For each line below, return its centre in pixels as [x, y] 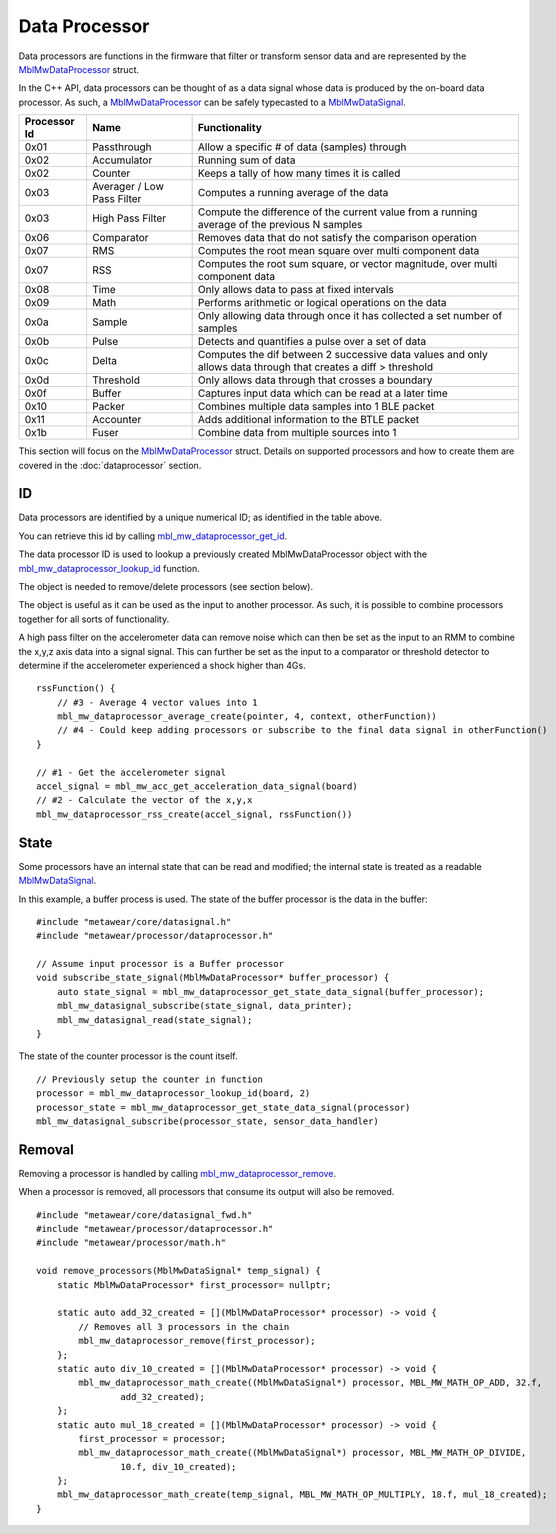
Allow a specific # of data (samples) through [302, 147]
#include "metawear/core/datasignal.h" [134, 921]
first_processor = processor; [152, 1438]
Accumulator [122, 160]
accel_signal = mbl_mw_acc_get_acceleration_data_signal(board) [197, 786]
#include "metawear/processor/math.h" [131, 1243]
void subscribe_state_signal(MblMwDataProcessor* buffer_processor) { [213, 978]
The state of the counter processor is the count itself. [128, 1056]
